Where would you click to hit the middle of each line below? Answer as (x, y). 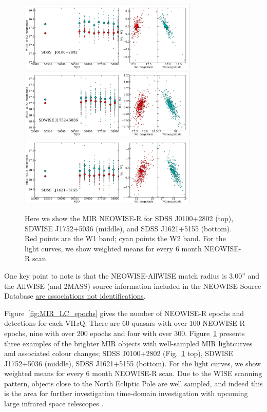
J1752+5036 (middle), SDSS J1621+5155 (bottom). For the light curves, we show (132, 363)
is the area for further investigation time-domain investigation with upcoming (126, 393)
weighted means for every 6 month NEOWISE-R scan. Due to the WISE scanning (133, 373)
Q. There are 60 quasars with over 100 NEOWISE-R (162, 323)
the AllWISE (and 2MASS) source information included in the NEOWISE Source (133, 286)
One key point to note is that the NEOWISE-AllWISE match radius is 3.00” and (132, 275)
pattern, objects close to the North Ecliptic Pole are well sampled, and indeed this (133, 383)
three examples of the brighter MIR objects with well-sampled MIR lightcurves (128, 343)
